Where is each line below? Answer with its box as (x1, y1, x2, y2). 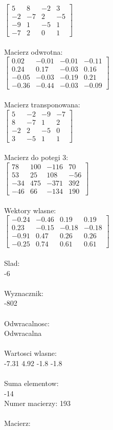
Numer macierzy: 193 (4, 398, 71, 409)
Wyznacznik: (4, 287, 44, 298)
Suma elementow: (4, 378, 59, 389)
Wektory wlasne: (4, 205, 56, 215)
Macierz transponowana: (4, 99, 80, 110)
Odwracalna (4, 328, 42, 338)
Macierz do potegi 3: (4, 152, 69, 163)
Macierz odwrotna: (4, 46, 63, 57)
